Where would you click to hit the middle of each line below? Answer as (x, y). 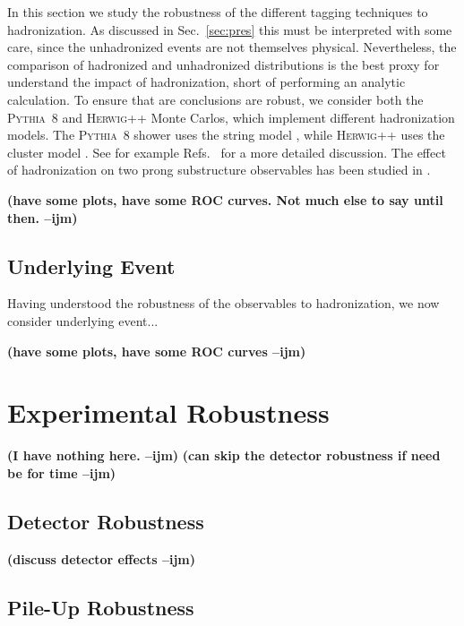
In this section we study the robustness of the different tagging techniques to (218, 12)
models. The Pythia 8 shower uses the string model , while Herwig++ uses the (226, 135)
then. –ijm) (43, 217)
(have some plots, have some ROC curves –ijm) (157, 351)
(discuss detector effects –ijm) (101, 558)
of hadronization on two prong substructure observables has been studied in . (219, 170)
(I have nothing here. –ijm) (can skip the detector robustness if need (224, 455)
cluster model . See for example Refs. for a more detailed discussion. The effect (227, 152)
